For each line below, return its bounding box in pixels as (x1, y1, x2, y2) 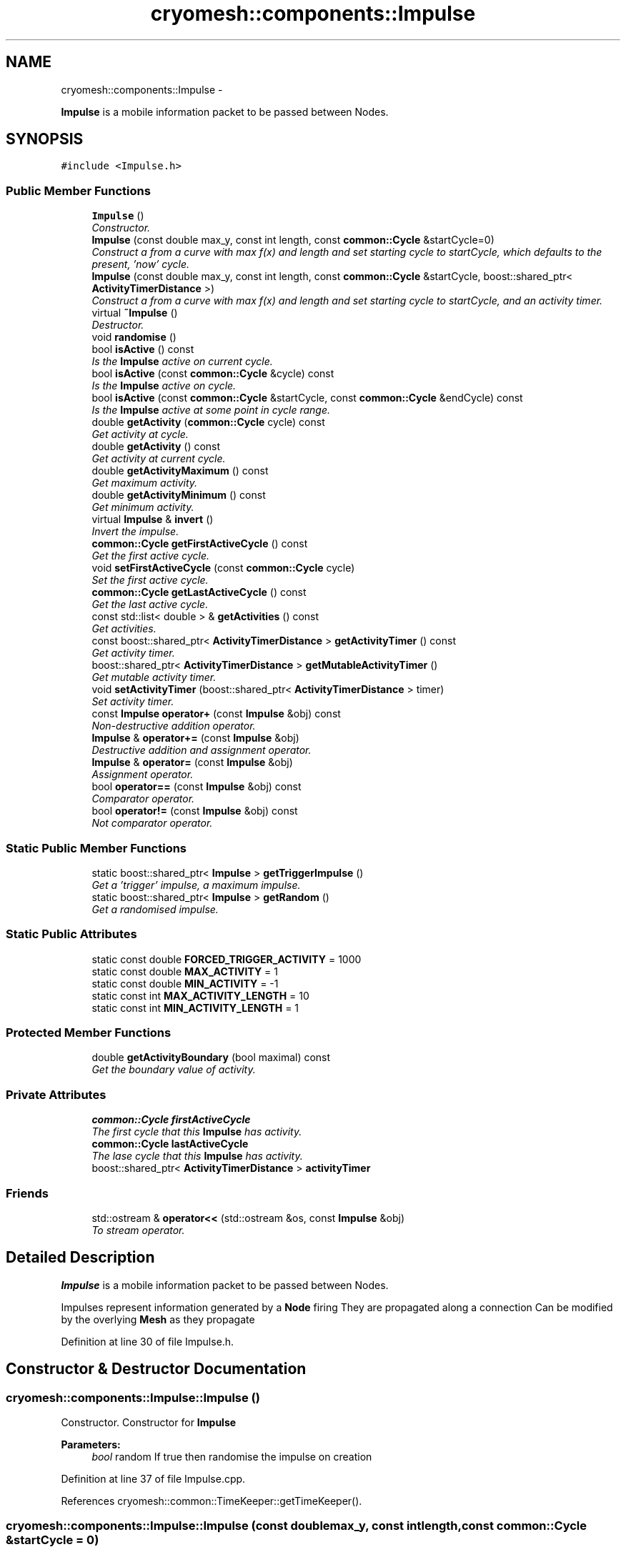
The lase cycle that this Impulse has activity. (91, 1150, 303, 1163)
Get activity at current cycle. (91, 452, 226, 465)
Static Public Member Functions (6, 840, 187, 855)
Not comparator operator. (91, 817, 213, 830)
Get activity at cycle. (91, 428, 189, 441)
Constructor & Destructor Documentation (6, 1360, 307, 1378)
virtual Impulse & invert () (91, 513, 214, 526)
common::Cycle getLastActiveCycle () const (91, 586, 307, 599)
